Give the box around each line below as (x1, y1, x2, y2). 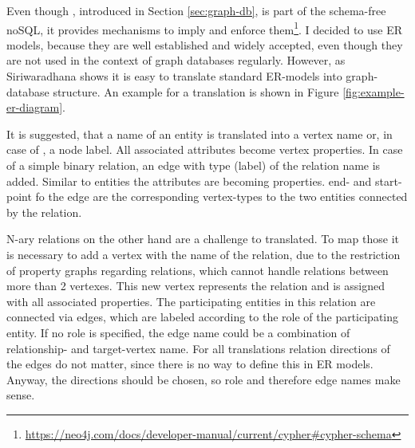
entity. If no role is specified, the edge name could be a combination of (6, 324, 350, 340)
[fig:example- (342, 83, 405, 100)
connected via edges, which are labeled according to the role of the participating (6, 308, 399, 325)
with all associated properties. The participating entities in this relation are (6, 293, 376, 309)
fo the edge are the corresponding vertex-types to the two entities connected (35, 188, 408, 205)
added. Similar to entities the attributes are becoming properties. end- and (6, 172, 372, 189)
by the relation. (6, 203, 82, 220)
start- (375, 172, 402, 189)
